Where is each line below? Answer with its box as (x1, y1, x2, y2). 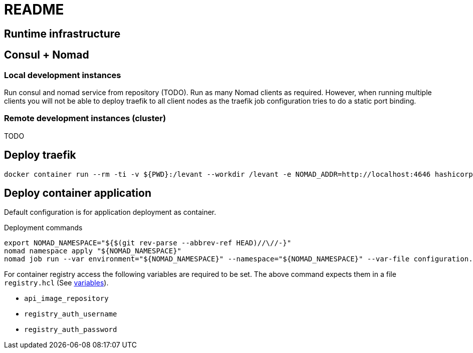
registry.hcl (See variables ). (4, 278, 109, 287)
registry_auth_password (24, 325, 117, 334)
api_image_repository (24, 294, 109, 303)
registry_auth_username (24, 310, 117, 318)
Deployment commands (4, 223, 83, 232)
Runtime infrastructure (4, 27, 121, 40)
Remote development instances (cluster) (4, 113, 166, 124)
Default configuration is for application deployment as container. (4, 208, 216, 217)
